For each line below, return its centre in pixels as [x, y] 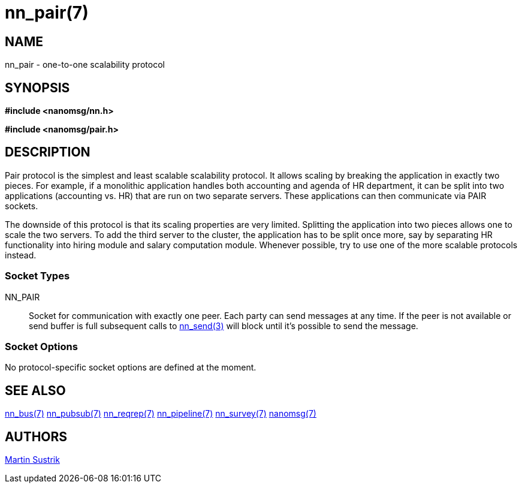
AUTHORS [36, 436]
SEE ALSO [35, 390]
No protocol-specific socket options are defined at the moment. [131, 367]
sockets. [22, 206]
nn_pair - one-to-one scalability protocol [85, 65]
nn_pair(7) [47, 13]
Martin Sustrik [32, 460]
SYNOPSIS [37, 88]
